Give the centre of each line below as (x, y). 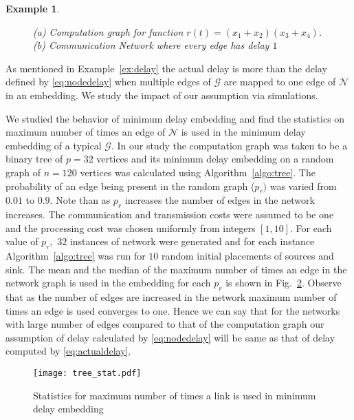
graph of (23, 172)
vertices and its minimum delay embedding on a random (215, 159)
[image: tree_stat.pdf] (87, 374)
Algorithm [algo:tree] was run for (76, 256)
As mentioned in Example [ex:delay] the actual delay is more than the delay (166, 68)
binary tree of (34, 159)
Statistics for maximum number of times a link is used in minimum (175, 395)
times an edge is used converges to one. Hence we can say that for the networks (173, 310)
